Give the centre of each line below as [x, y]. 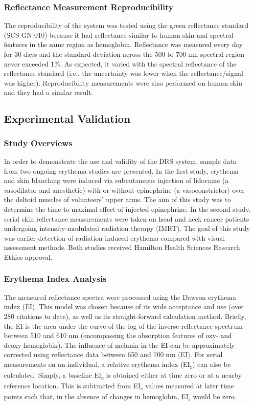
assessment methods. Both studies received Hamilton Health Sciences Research [122, 247]
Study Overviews [38, 143]
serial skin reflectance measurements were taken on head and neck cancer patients [127, 218]
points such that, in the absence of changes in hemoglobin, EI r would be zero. [120, 397]
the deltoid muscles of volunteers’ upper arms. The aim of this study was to [117, 199]
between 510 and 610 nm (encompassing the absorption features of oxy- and [118, 335]
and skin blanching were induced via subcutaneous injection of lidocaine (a [116, 180]
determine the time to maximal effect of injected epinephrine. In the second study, [127, 209]
